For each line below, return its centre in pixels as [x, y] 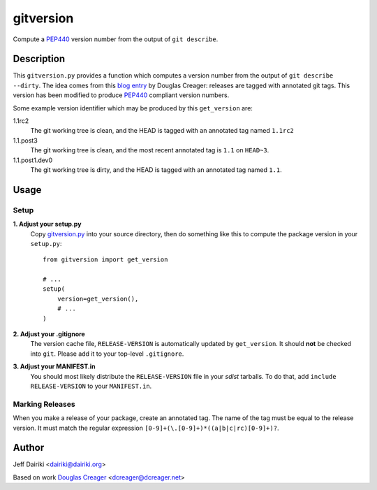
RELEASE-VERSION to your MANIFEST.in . [91, 386]
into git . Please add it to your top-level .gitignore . [107, 354]
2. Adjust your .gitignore [49, 334]
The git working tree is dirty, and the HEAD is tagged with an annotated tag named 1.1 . [156, 170]
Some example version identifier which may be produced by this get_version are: [133, 108]
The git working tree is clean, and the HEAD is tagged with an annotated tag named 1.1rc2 [162, 131]
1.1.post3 [25, 140]
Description [39, 59]
